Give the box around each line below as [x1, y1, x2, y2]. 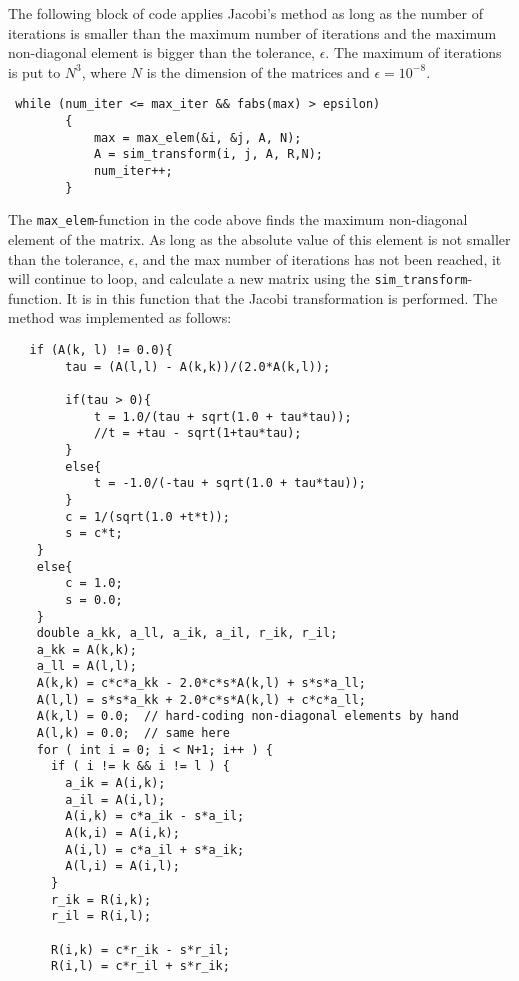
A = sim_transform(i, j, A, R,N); [93, 147, 323, 162]
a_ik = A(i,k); [65, 776, 166, 791]
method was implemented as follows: [8, 307, 232, 328]
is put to [8, 61, 61, 82]
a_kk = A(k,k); [36, 642, 137, 657]
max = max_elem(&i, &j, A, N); [93, 130, 302, 145]
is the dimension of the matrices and [146, 61, 370, 82]
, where [81, 61, 127, 82]
